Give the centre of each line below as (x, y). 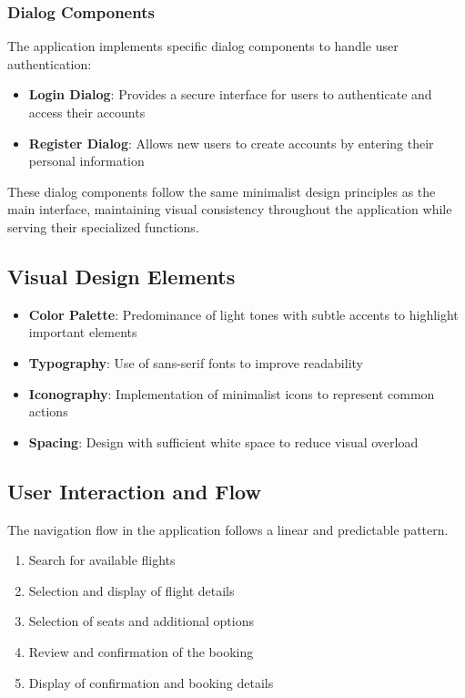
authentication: (50, 63)
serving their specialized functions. (103, 226)
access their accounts (87, 112)
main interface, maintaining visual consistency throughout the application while (230, 209)
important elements (83, 332)
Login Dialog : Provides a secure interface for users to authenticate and (230, 94)
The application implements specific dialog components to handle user (203, 46)
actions (48, 411)
